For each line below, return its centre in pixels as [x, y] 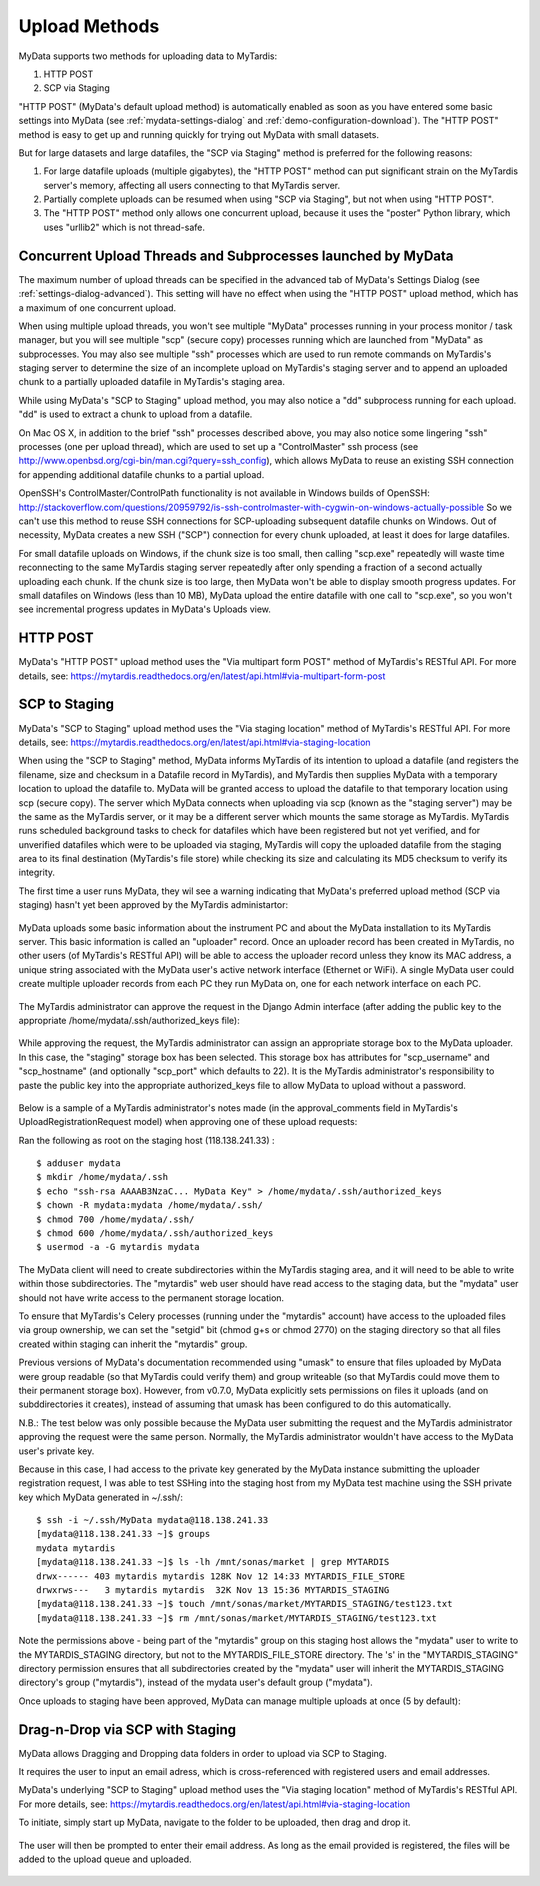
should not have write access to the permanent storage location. [151, 1297]
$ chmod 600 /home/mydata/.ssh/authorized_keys [155, 1233]
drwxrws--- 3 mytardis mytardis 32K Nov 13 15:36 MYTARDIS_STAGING [213, 1590]
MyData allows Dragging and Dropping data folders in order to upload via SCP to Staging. [202, 1753]
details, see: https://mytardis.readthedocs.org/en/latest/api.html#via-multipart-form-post [202, 676]
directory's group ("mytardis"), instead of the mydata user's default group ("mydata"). [196, 1682]
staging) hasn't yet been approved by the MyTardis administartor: [153, 905]
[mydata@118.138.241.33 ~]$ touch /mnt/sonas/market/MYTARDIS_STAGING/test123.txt [244, 1604]
